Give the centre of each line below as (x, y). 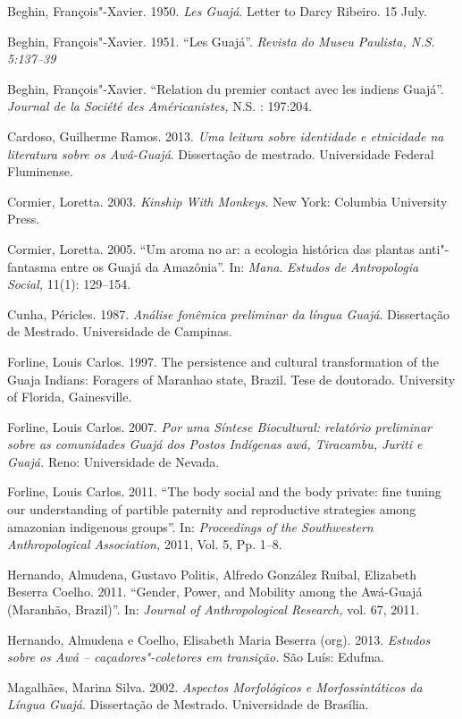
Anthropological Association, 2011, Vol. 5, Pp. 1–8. (145, 544)
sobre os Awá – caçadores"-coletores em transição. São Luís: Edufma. (196, 657)
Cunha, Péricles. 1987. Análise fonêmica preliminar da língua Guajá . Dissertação (228, 313)
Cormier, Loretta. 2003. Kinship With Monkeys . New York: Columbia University (227, 201)
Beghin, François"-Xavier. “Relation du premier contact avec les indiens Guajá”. (226, 88)
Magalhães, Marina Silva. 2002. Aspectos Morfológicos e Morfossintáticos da (215, 686)
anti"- (434, 248)
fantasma (32, 266)
